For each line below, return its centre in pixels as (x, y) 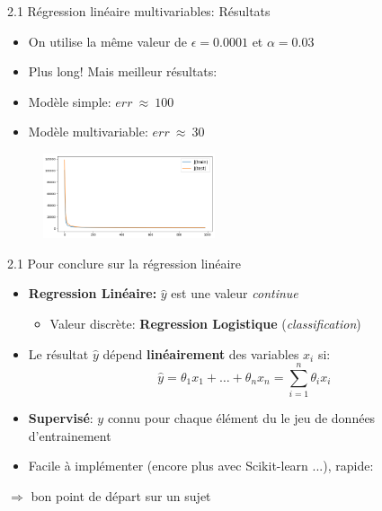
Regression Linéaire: (93, 293)
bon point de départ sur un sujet (121, 496)
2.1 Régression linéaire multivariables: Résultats (139, 11)
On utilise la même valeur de (108, 41)
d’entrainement (70, 435)
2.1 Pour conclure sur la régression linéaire (124, 263)
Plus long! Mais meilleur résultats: (123, 71)
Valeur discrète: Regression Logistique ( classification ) (205, 323)
